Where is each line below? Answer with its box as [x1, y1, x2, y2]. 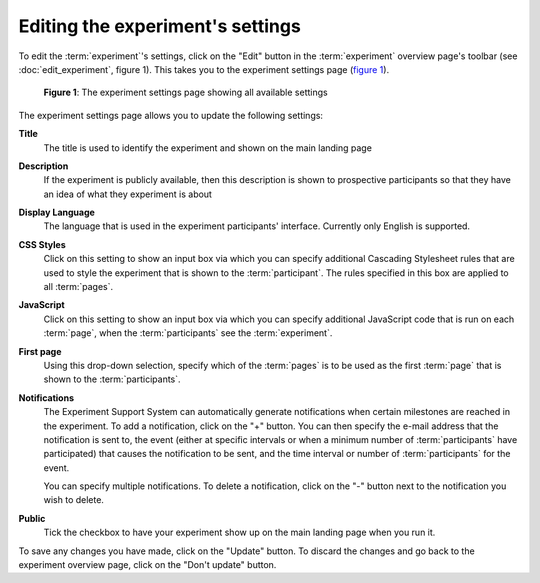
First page [18, 345, 62, 357]
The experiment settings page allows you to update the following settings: [18, 109, 324, 121]
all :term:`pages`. [43, 281, 114, 293]
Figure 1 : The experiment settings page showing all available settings [43, 86, 329, 99]
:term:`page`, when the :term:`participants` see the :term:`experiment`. [43, 327, 333, 339]
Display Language [18, 206, 95, 219]
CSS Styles [18, 238, 67, 250]
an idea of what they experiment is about [43, 188, 212, 200]
